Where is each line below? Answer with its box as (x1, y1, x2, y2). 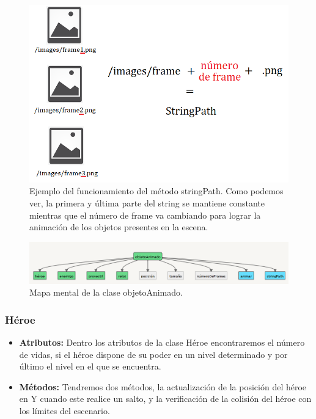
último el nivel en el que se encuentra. (19, 360, 161, 373)
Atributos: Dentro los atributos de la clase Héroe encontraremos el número (19, 335, 305, 348)
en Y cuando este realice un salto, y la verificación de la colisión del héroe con (19, 392, 312, 405)
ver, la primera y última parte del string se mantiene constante (29, 197, 265, 209)
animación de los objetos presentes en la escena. (29, 220, 208, 233)
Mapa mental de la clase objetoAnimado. (29, 286, 183, 299)
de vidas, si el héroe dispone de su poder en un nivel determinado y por (19, 348, 288, 360)
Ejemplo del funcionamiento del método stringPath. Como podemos (29, 184, 284, 197)
